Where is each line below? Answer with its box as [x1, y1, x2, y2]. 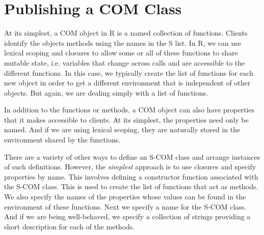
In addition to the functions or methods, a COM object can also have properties [4, 104, 255, 115]
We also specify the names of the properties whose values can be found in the [4, 191, 246, 202]
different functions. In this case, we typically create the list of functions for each [4, 67, 253, 78]
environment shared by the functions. [4, 134, 121, 145]
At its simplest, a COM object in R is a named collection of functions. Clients [4, 27, 248, 38]
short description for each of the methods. [4, 221, 135, 231]
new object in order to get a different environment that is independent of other [4, 77, 251, 88]
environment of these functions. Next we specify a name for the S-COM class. [4, 201, 247, 212]
